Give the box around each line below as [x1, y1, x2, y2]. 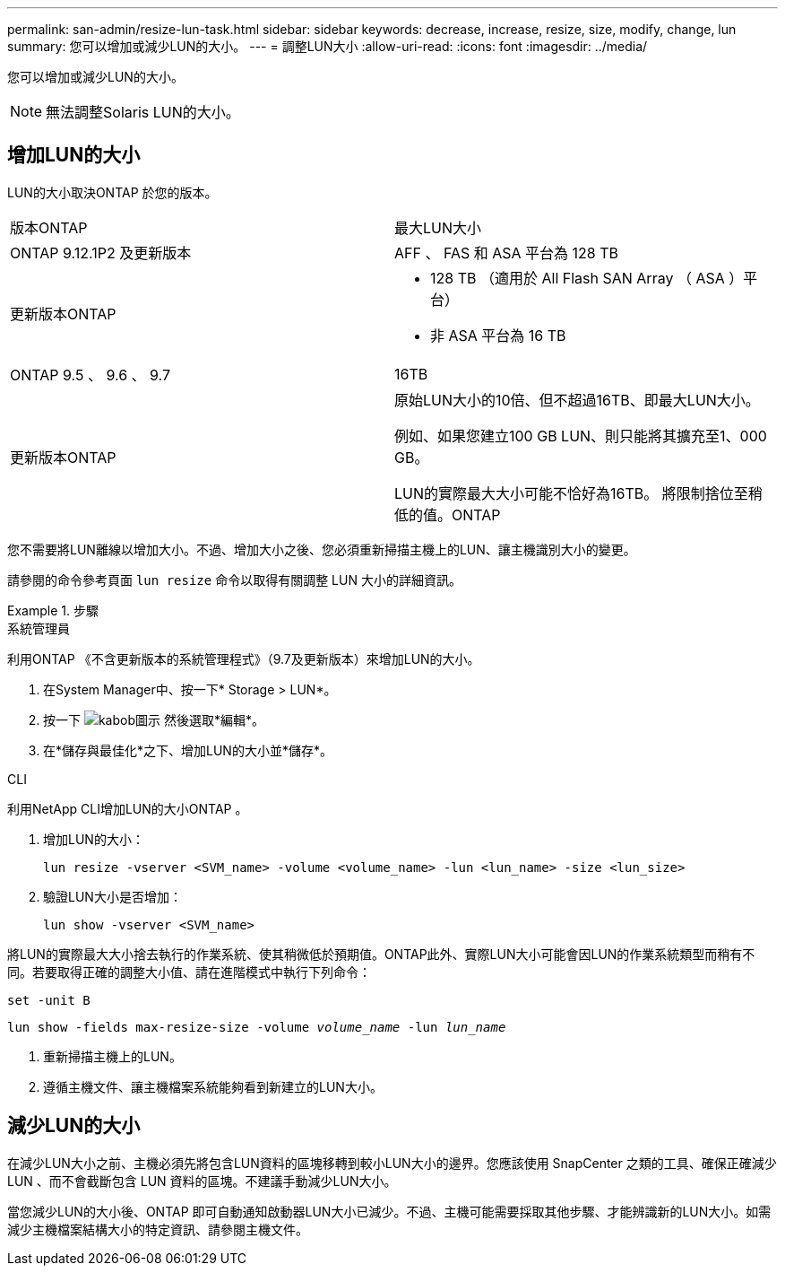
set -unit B [7, 992, 91, 1007]
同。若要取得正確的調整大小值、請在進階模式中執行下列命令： [7, 963, 371, 980]
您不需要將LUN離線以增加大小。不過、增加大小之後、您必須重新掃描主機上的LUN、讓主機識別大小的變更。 [7, 541, 636, 557]
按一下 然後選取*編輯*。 [43, 711, 264, 728]
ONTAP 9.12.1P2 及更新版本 [10, 243, 192, 262]
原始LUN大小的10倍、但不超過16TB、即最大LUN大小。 [394, 390, 760, 409]
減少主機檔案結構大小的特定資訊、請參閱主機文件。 [7, 1221, 308, 1237]
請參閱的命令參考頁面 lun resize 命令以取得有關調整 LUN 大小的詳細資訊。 [7, 571, 462, 588]
